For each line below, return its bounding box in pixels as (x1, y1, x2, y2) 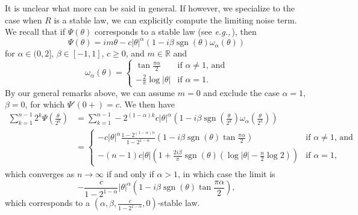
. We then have (119, 98, 175, 111)
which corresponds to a (5, 196, 90, 209)
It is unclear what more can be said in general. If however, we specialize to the (5, 2, 295, 14)
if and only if (106, 167, 154, 180)
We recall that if (5, 25, 65, 38)
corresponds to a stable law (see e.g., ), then (94, 25, 257, 38)
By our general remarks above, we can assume (5, 86, 175, 98)
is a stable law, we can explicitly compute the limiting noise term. (54, 13, 297, 26)
